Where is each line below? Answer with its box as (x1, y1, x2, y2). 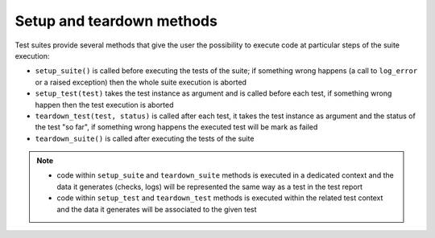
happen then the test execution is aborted (35, 100, 174, 109)
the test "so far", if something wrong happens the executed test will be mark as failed (35, 122, 318, 132)
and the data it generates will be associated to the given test (56, 204, 257, 214)
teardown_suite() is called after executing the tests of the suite (35, 133, 255, 143)
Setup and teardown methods (14, 12, 217, 30)
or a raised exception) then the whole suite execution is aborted (35, 77, 247, 87)
